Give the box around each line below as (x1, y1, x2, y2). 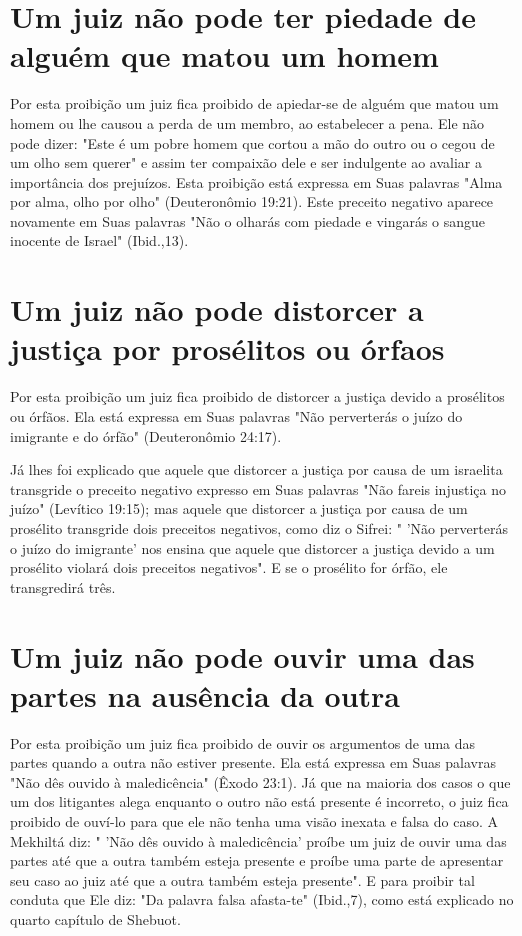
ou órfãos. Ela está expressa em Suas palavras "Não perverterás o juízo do (10, 405, 463, 426)
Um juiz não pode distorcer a (10, 289, 424, 330)
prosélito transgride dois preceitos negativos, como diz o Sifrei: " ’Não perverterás (10, 517, 508, 538)
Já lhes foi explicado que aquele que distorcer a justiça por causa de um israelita (10, 459, 503, 480)
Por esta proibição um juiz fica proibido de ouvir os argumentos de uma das (10, 732, 476, 753)
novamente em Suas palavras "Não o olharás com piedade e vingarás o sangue (10, 210, 486, 231)
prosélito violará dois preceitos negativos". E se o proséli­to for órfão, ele (10, 557, 448, 578)
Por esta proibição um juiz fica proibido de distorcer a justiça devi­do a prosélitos (10, 386, 505, 407)
